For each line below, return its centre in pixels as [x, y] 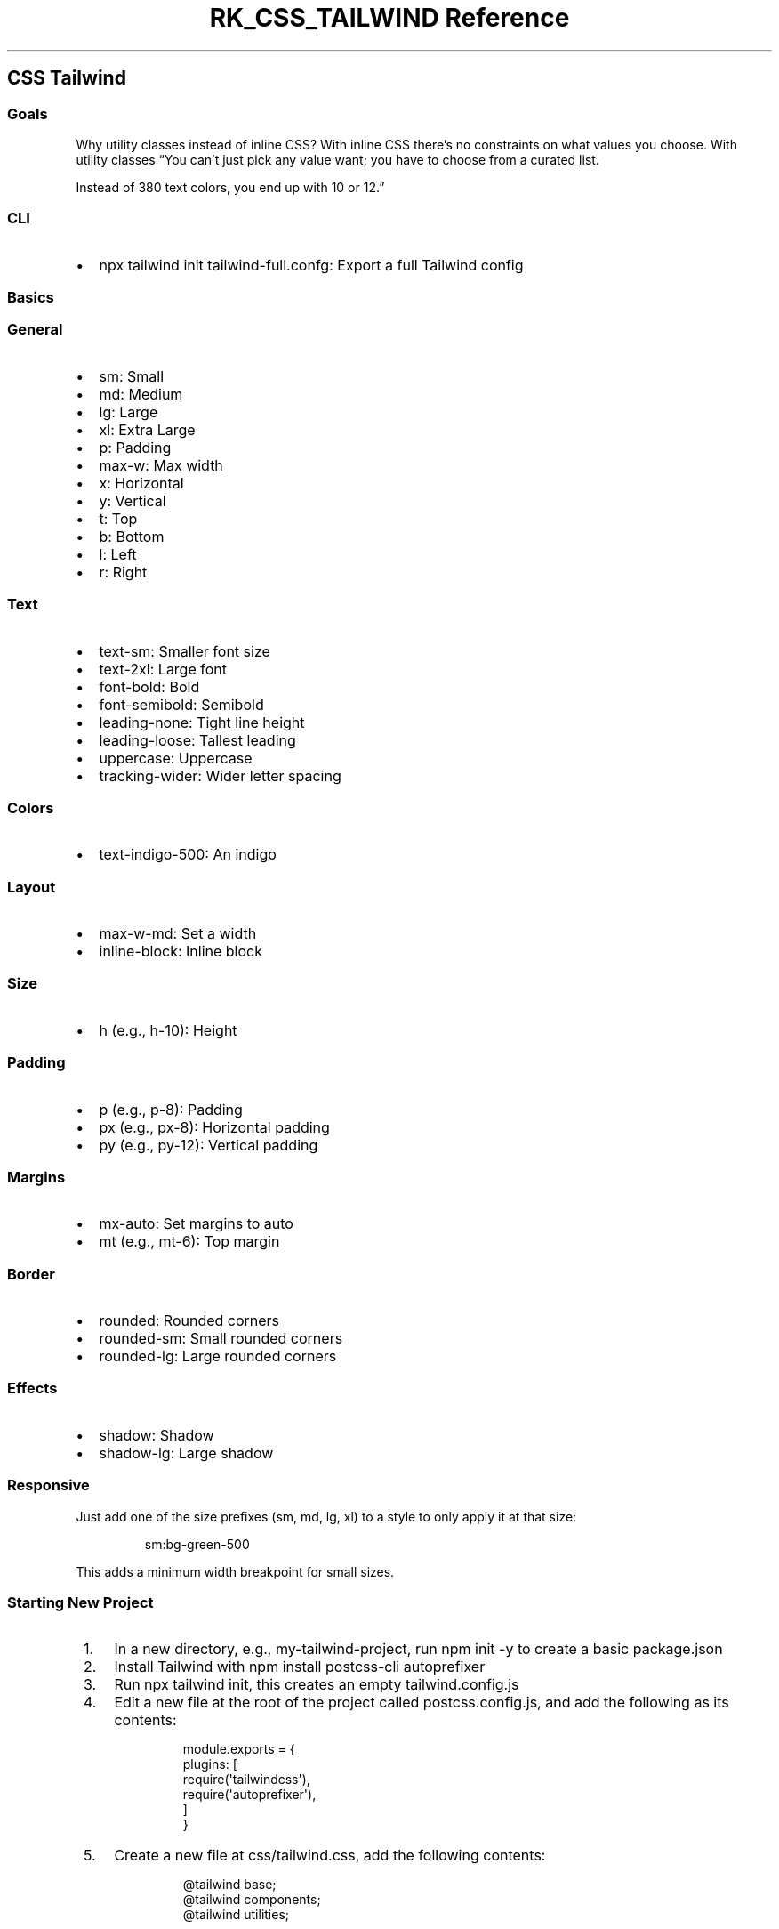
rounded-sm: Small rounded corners [221, 1339]
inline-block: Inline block [181, 952]
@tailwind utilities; [236, 1915]
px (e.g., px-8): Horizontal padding [214, 1127]
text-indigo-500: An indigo [188, 855]
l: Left [118, 554]
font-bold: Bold [149, 686]
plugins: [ [210, 1764]
